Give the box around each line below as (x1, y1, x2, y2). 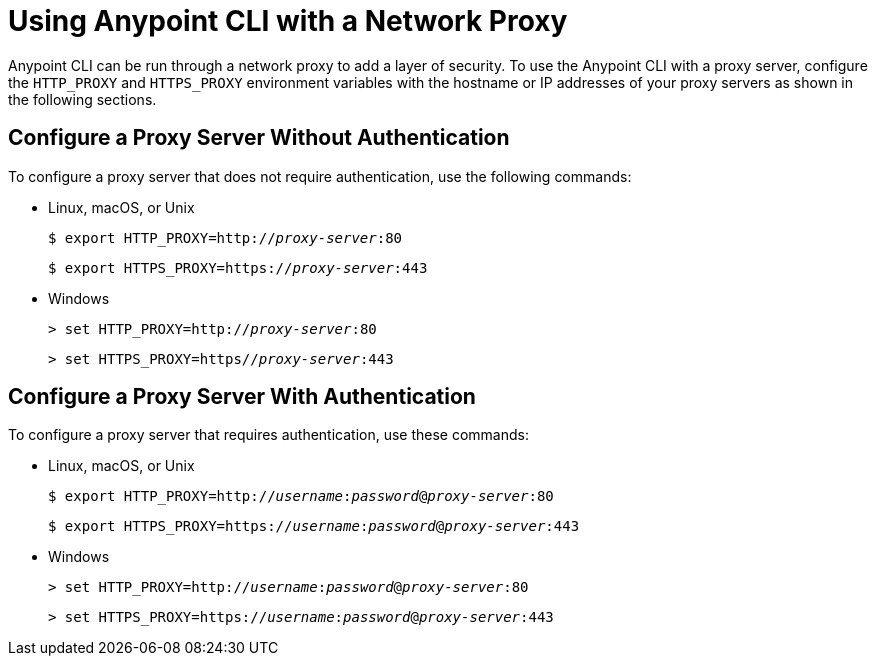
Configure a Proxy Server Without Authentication (8, 125, 510, 151)
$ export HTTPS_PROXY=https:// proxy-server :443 (48, 259, 428, 276)
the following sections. (8, 90, 157, 108)
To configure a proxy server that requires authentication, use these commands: (8, 426, 529, 444)
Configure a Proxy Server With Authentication (8, 384, 476, 410)
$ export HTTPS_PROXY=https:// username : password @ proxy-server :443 (48, 518, 580, 535)
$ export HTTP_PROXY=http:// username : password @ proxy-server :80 (48, 488, 554, 505)
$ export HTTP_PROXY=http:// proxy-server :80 (48, 229, 403, 246)
